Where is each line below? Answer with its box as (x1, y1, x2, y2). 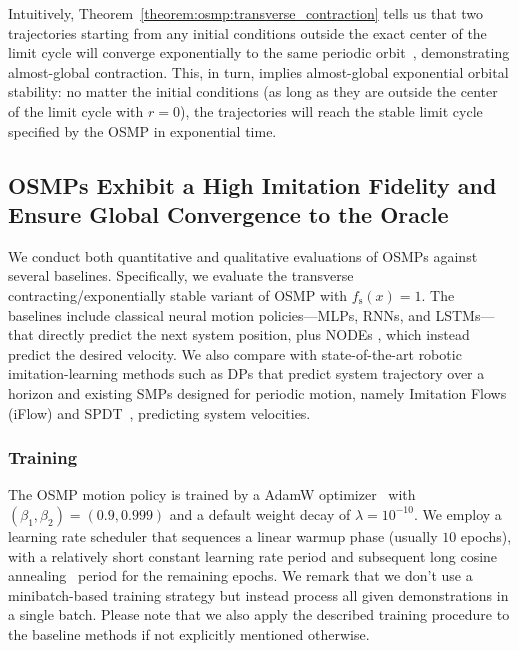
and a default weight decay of (169, 503, 351, 524)
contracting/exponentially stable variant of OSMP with (8, 284, 348, 305)
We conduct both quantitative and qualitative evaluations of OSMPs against (8, 245, 478, 266)
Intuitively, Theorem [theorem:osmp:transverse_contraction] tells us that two (8, 3, 484, 23)
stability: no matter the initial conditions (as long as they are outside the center (8, 81, 498, 102)
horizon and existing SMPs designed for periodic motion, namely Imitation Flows (8, 382, 507, 403)
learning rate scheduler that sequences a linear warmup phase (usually (8, 525, 438, 546)
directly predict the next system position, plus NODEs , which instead (38, 324, 470, 345)
